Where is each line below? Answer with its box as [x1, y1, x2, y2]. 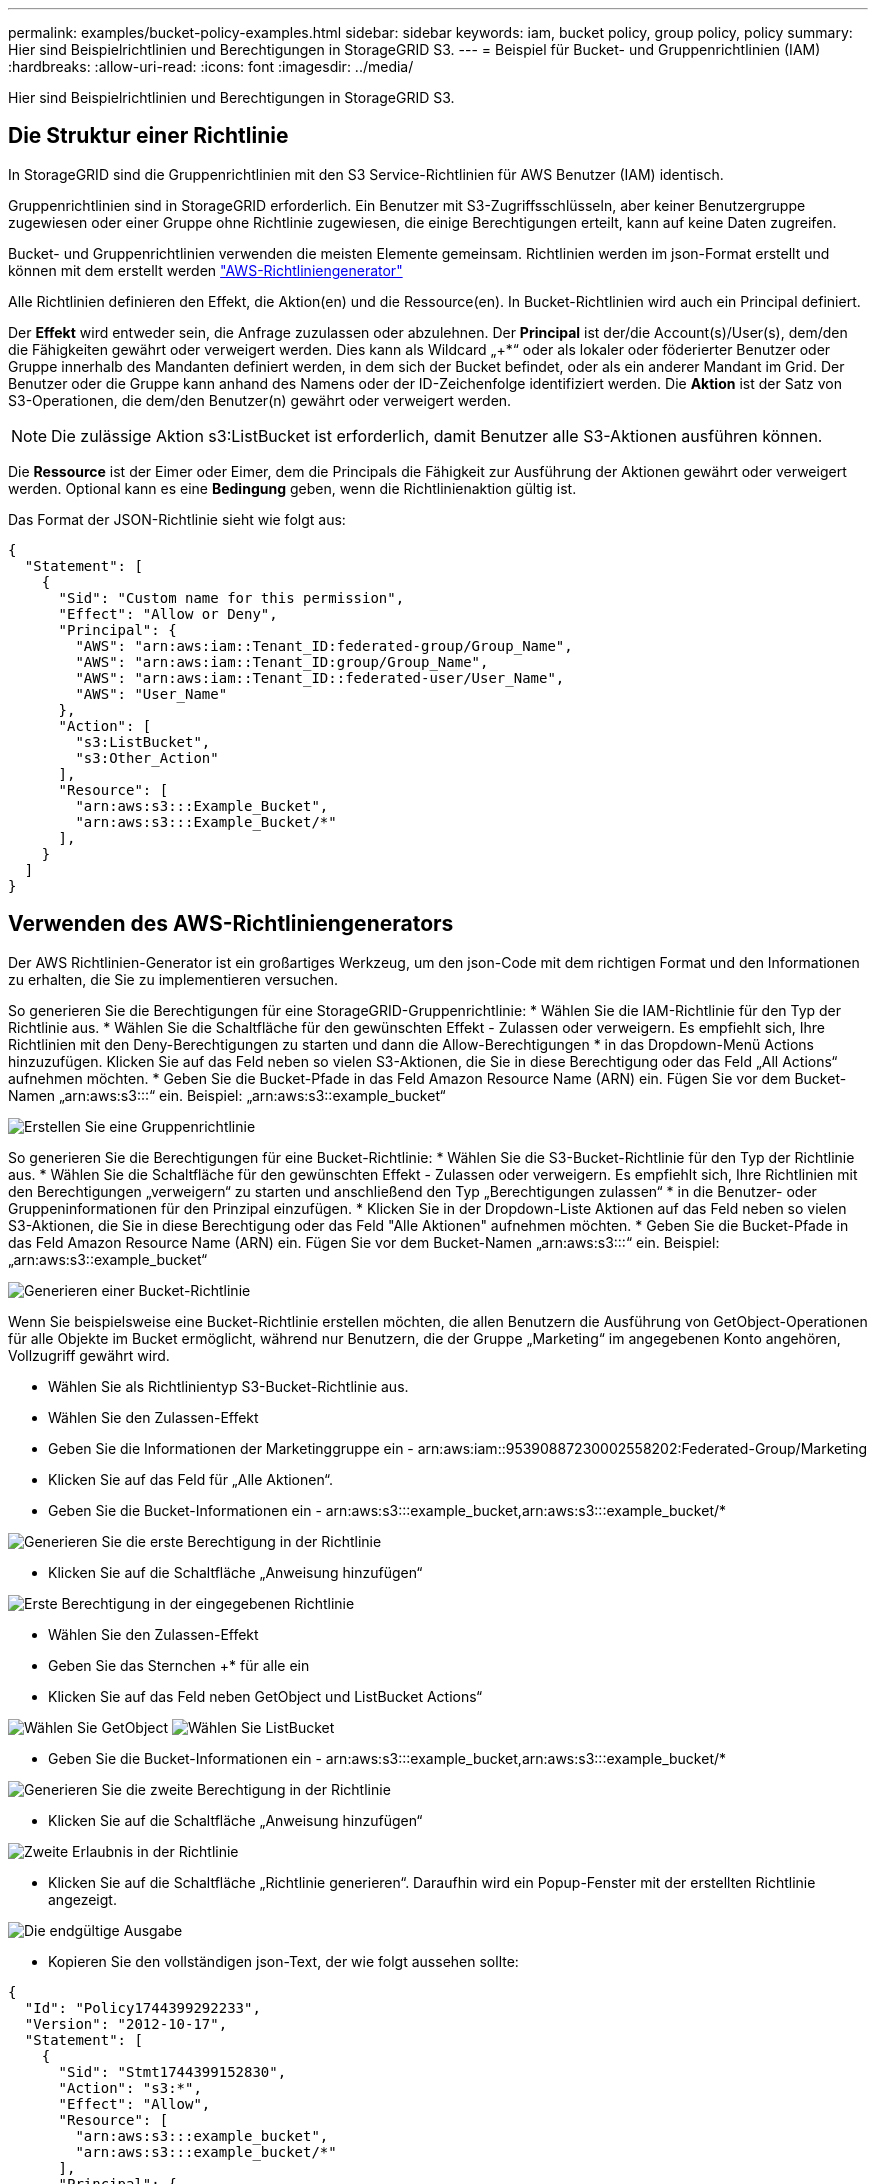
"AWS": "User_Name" [75, 685, 228, 702]
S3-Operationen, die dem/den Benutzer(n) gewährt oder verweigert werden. [8, 391, 512, 409]
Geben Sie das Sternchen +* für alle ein [48, 1656, 310, 1674]
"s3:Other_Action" [75, 749, 219, 766]
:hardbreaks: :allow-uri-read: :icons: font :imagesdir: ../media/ [8, 58, 414, 75]
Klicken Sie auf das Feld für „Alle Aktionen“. [48, 1470, 334, 1488]
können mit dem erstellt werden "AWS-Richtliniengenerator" [8, 261, 403, 279]
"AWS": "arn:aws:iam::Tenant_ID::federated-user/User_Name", [75, 669, 565, 686]
